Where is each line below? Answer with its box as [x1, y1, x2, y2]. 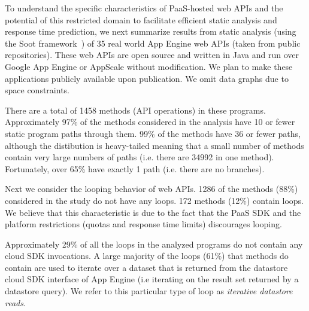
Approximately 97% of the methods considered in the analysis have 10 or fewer [5, 115, 295, 128]
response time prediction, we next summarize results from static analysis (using [5, 25, 296, 38]
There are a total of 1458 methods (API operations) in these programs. [5, 103, 266, 116]
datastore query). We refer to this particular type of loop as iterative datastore [5, 285, 293, 297]
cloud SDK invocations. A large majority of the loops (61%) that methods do [5, 249, 289, 262]
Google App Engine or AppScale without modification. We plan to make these [5, 60, 293, 72]
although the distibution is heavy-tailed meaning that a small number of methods [5, 139, 304, 151]
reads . [5, 296, 26, 309]
